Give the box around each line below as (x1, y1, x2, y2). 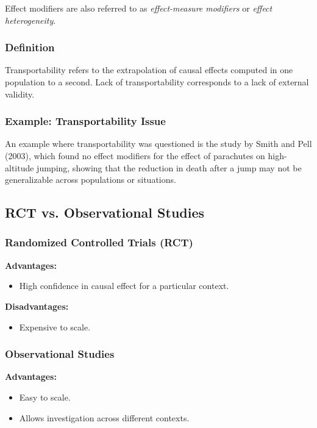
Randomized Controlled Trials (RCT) (5, 235, 193, 250)
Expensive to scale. (19, 320, 91, 333)
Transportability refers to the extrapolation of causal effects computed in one (5, 63, 293, 76)
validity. (5, 87, 35, 100)
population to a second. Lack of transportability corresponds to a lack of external (5, 76, 309, 88)
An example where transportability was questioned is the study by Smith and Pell (5, 137, 312, 150)
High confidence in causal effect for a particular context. (19, 279, 229, 292)
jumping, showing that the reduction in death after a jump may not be (37, 161, 302, 174)
